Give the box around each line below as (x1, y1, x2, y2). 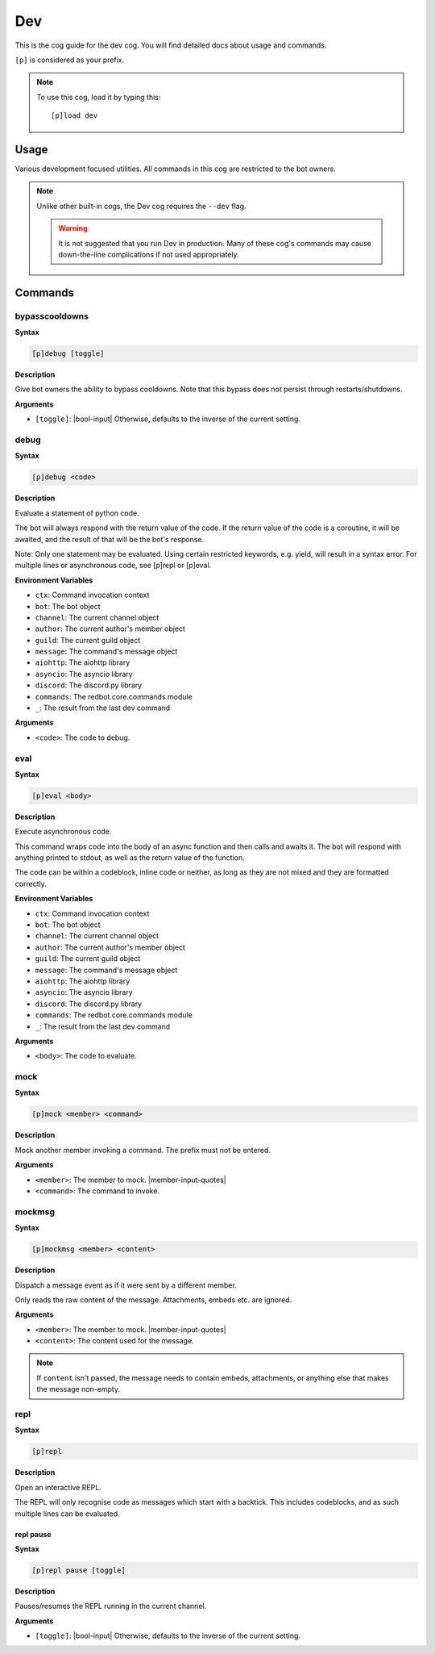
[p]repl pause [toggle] (31, 1565, 126, 1575)
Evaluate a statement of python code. (14, 508, 140, 518)
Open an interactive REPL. (14, 1482, 102, 1492)
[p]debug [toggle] (31, 349, 105, 358)
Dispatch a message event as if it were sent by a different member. (14, 1280, 237, 1290)
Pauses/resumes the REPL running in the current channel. (14, 1602, 207, 1611)
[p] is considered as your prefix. (14, 55, 125, 65)
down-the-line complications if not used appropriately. (58, 249, 239, 259)
